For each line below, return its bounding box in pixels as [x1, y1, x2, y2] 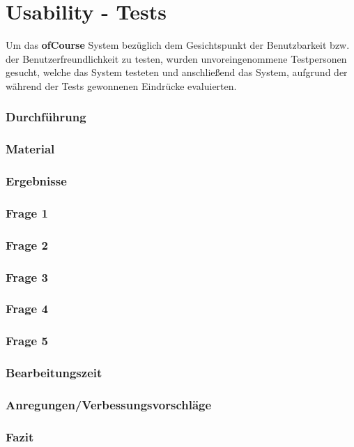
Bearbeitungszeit [6, 364, 102, 381]
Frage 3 [6, 268, 48, 285]
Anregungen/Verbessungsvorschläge [6, 396, 212, 414]
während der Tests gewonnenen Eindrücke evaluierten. [6, 78, 237, 93]
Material [6, 140, 55, 158]
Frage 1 [6, 204, 48, 221]
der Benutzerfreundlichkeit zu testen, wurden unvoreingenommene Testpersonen [6, 51, 347, 66]
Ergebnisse [6, 172, 67, 190]
